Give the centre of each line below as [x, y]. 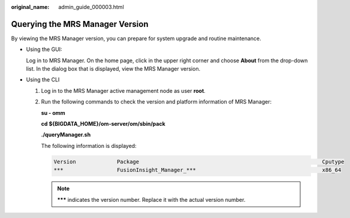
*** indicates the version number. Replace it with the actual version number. [151, 199]
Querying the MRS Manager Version [80, 24]
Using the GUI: [44, 49]
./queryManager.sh [66, 135]
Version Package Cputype [199, 161]
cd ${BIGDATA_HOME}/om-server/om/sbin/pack [103, 124]
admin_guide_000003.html [91, 7]
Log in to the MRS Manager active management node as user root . [123, 90]
